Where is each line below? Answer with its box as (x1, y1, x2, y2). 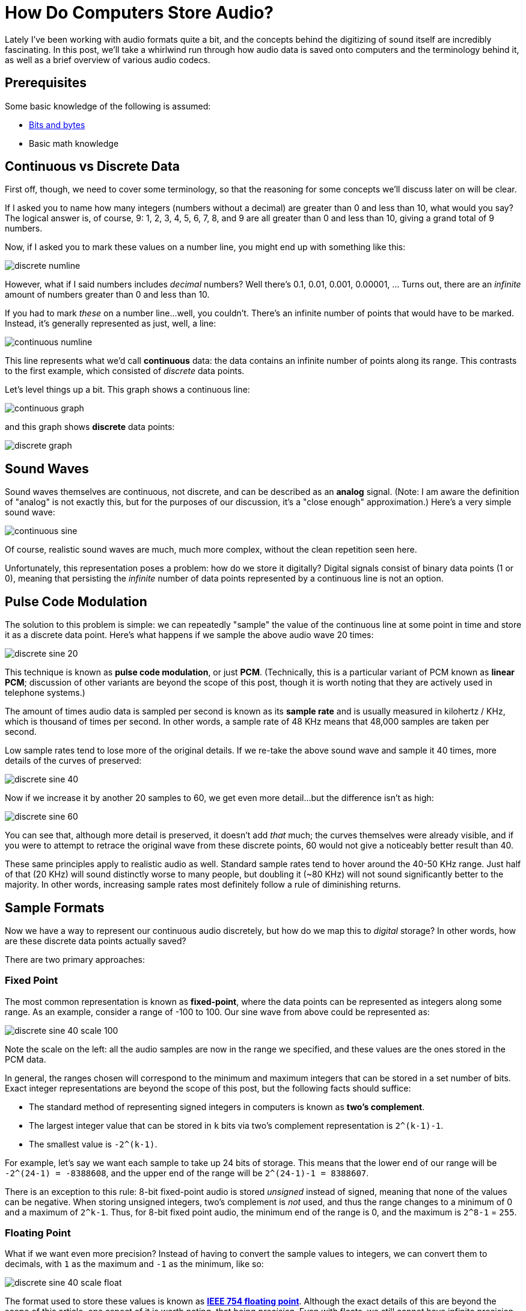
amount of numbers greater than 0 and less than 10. (5, 289, 210, 300)
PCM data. (5, 1054, 46, 1064)
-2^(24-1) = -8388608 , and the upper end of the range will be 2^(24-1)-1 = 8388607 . (5, 1167, 369, 1178)
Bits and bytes (29, 119, 85, 130)
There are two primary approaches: (5, 954, 145, 965)
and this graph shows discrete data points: (5, 422, 175, 432)
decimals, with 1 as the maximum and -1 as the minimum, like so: (5, 1259, 264, 1270)
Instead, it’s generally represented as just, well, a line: (5, 318, 216, 329)
